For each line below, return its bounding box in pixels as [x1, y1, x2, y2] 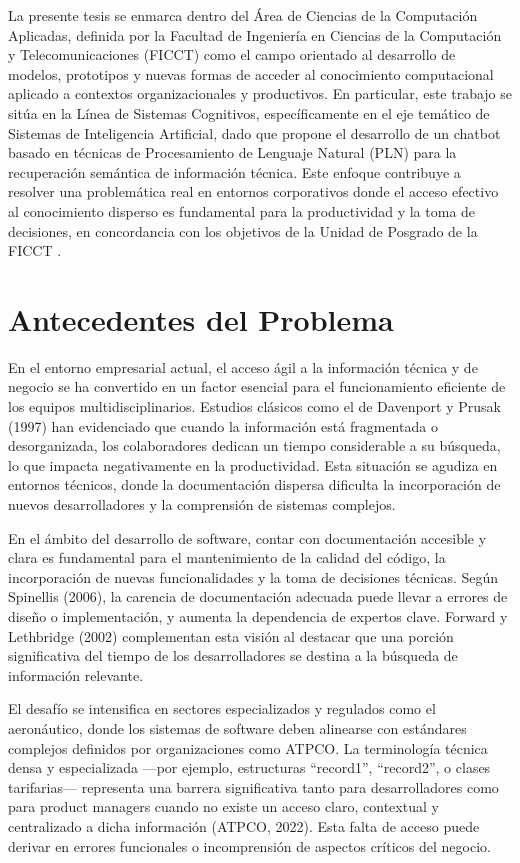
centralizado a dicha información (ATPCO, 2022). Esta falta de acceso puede [8, 815, 480, 836]
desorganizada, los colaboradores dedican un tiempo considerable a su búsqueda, [8, 435, 501, 456]
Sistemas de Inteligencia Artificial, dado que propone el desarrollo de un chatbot [8, 122, 501, 143]
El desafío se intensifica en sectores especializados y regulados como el [8, 698, 436, 719]
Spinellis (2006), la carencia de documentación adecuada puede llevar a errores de [8, 586, 508, 607]
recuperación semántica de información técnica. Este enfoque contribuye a [8, 161, 461, 182]
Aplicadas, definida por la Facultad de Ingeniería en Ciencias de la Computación [8, 24, 502, 45]
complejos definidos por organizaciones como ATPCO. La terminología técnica [8, 737, 488, 758]
